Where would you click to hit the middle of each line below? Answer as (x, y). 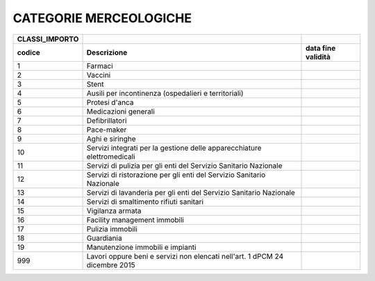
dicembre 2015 (111, 265)
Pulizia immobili (112, 229)
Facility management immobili (135, 220)
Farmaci (100, 66)
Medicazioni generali (121, 111)
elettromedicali (111, 156)
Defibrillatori (107, 120)
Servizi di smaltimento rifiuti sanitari (145, 201)
